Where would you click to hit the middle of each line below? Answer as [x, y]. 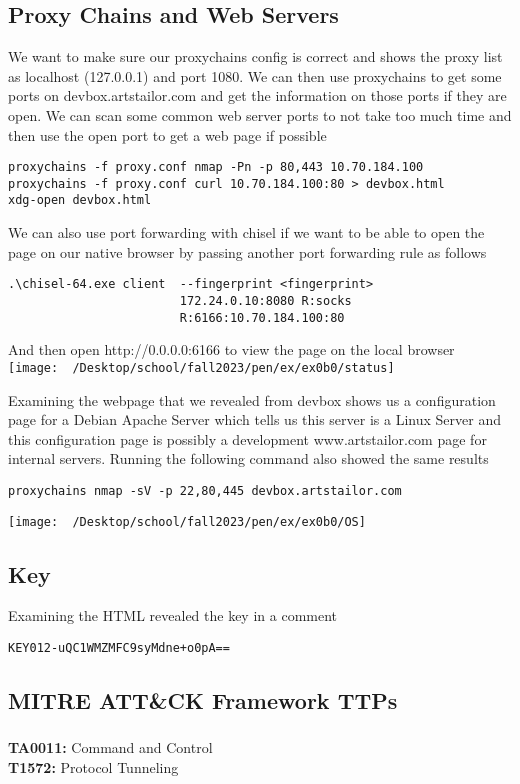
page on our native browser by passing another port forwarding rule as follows [247, 251]
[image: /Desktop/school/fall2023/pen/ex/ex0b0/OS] [187, 521]
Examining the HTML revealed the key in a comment [173, 615]
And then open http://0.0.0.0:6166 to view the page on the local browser [231, 349]
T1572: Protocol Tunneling [93, 766]
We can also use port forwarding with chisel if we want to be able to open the [246, 232]
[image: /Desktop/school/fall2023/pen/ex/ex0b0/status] [201, 367]
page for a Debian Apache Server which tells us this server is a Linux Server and [254, 419]
